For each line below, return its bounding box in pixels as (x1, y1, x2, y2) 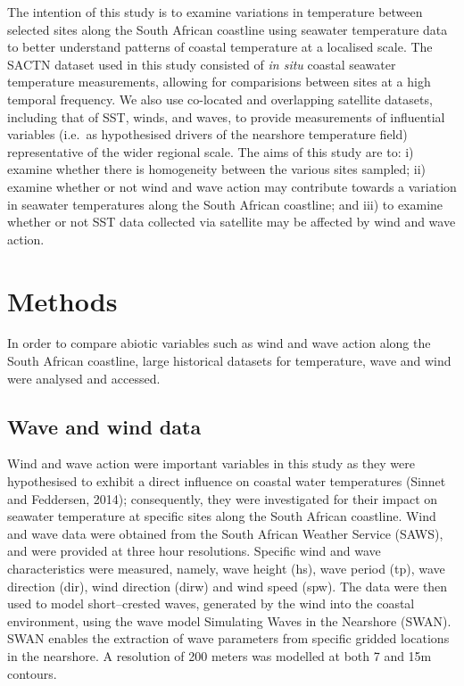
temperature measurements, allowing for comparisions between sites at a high (7, 72, 431, 91)
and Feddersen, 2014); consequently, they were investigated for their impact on (7, 489, 438, 508)
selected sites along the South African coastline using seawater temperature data (7, 20, 448, 38)
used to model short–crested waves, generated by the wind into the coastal (7, 594, 415, 613)
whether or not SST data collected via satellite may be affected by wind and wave (7, 212, 456, 231)
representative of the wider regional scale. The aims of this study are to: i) (7, 142, 414, 161)
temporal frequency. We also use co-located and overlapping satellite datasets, (7, 89, 433, 108)
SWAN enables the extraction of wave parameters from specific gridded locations (7, 629, 450, 648)
